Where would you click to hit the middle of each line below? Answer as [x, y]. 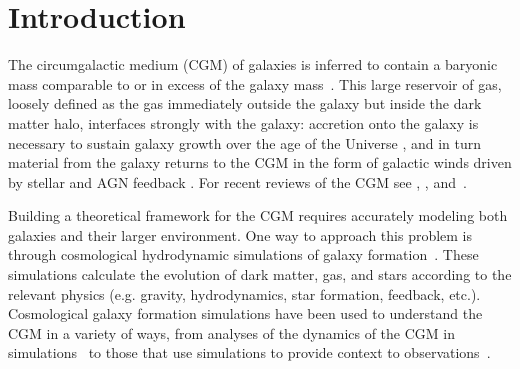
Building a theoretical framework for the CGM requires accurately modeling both [258, 215]
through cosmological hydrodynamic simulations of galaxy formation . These [243, 254]
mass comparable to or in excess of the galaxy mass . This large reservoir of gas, [255, 83]
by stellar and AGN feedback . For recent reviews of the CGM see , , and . [237, 181]
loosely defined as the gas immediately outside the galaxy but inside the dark [245, 103]
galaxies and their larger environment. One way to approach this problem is [240, 234]
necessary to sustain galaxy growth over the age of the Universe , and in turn [245, 142]
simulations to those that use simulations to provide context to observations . [249, 352]
